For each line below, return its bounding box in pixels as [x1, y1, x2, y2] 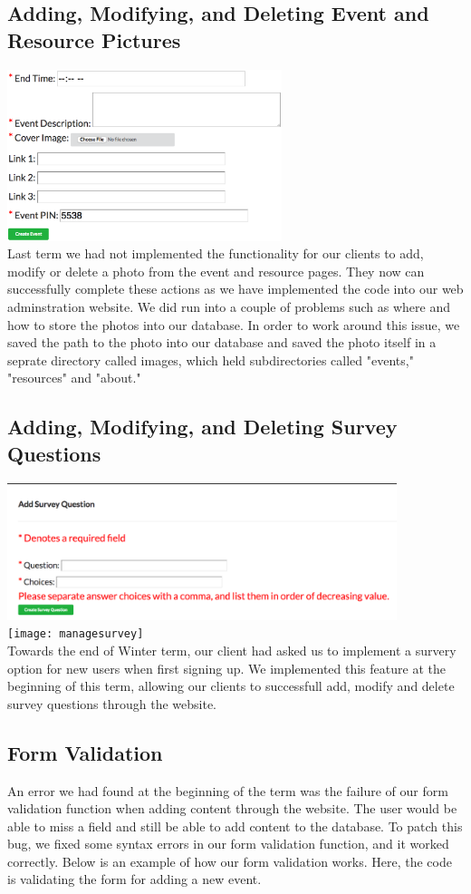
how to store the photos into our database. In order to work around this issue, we [7, 315, 460, 334]
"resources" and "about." [7, 368, 141, 387]
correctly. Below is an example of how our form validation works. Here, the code [7, 851, 452, 870]
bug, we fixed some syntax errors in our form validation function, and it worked [7, 834, 449, 853]
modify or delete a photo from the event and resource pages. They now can [7, 261, 425, 280]
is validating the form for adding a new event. [7, 870, 262, 889]
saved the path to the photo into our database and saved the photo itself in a [7, 333, 437, 352]
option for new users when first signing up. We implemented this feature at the [7, 658, 446, 677]
